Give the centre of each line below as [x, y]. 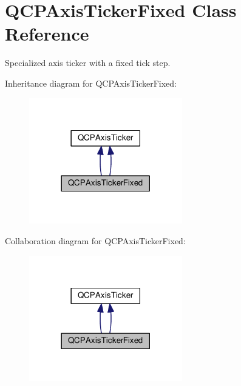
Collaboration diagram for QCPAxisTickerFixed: [95, 240]
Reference [47, 34]
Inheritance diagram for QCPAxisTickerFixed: [91, 83]
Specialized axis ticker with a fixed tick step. [88, 63]
